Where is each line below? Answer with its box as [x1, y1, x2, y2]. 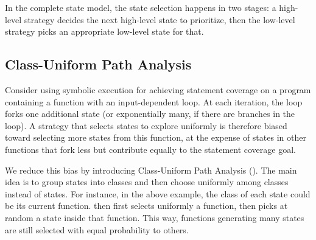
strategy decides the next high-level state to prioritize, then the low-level [24, 13, 295, 26]
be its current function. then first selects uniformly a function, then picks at [5, 199, 288, 212]
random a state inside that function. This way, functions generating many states [5, 211, 304, 224]
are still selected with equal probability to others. [5, 223, 189, 236]
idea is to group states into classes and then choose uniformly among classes [5, 175, 289, 188]
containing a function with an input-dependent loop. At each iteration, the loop [5, 95, 303, 108]
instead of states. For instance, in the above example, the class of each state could [5, 187, 311, 200]
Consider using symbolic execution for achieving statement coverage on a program [5, 83, 311, 96]
